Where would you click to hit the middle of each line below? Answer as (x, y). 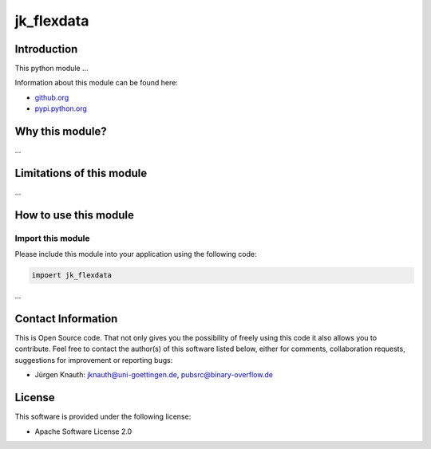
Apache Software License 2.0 (83, 431)
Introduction (46, 49)
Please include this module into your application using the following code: (136, 254)
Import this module (53, 238)
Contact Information (66, 319)
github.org (52, 97)
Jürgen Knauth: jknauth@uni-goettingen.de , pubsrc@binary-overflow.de (154, 375)
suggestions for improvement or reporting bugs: (94, 360)
